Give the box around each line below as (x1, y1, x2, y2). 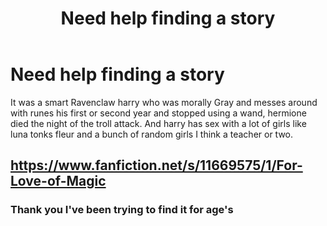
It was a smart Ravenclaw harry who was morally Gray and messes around (10, 96, 318, 108)
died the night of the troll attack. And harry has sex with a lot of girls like (10, 117, 307, 129)
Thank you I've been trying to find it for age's (10, 203, 234, 217)
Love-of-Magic (10, 173, 107, 190)
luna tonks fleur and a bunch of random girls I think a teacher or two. (10, 128, 294, 140)
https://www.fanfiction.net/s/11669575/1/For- (10, 157, 303, 174)
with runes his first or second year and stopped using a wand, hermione (10, 107, 307, 119)
